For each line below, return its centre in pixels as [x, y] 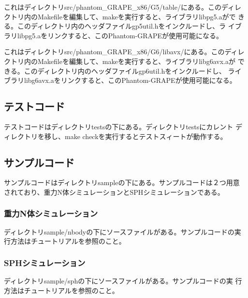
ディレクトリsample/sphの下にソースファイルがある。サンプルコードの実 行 [123, 281]
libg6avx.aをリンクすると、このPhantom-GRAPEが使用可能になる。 [130, 80]
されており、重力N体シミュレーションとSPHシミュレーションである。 [114, 192]
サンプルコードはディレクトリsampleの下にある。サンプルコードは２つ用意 [122, 182]
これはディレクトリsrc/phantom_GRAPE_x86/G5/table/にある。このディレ [123, 7]
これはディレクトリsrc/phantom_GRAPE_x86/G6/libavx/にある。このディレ [124, 52]
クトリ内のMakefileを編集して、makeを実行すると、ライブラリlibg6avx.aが [120, 61]
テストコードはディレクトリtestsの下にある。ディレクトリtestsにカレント [119, 126]
